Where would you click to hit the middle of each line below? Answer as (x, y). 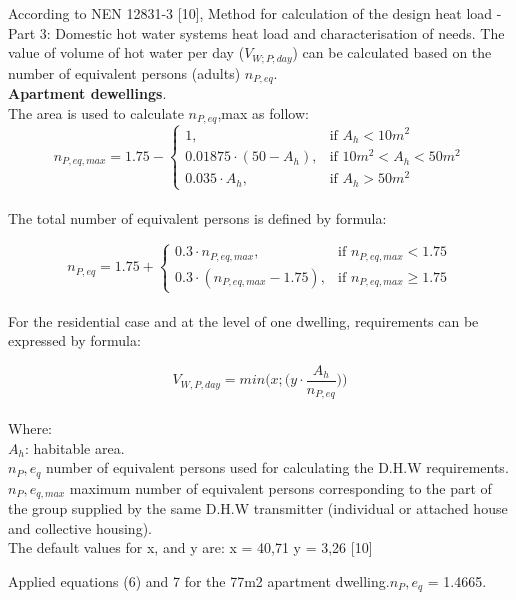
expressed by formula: (74, 340)
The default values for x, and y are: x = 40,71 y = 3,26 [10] (190, 547)
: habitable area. (74, 447)
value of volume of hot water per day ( (126, 52)
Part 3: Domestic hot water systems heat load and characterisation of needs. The (256, 32)
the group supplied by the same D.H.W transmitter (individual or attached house (258, 508)
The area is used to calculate (96, 112)
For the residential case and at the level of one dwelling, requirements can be (243, 320)
